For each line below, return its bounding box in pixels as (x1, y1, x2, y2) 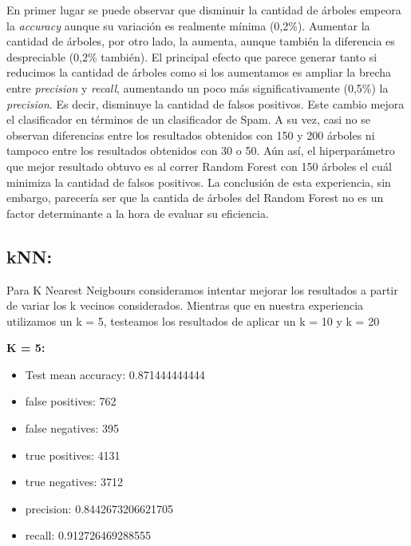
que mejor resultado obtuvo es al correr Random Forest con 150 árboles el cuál (6, 157, 392, 174)
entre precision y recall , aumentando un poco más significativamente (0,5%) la (6, 79, 389, 96)
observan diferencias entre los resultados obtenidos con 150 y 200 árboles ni (6, 126, 375, 143)
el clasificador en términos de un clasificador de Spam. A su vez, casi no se (6, 111, 370, 128)
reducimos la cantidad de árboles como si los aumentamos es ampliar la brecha (6, 64, 392, 81)
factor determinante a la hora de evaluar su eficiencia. (6, 204, 269, 221)
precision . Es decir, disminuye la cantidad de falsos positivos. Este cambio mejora (6, 95, 405, 112)
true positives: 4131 (25, 446, 121, 463)
